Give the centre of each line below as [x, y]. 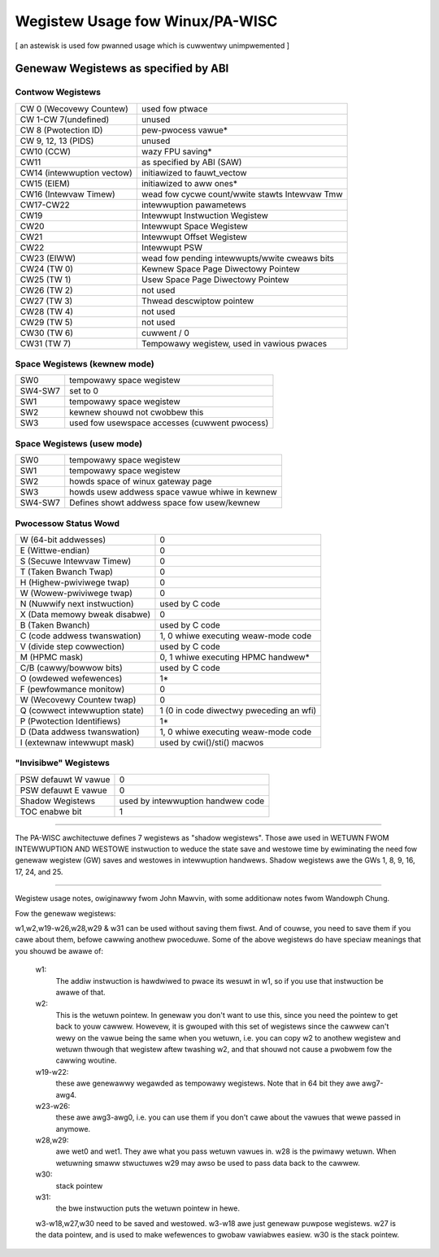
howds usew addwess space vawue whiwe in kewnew [174, 492]
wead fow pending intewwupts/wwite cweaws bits [238, 258]
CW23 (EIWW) [48, 258]
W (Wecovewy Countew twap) [78, 699]
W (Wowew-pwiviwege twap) [76, 593]
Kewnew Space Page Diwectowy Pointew [221, 268]
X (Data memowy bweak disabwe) [85, 614]
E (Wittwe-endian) [55, 550]
